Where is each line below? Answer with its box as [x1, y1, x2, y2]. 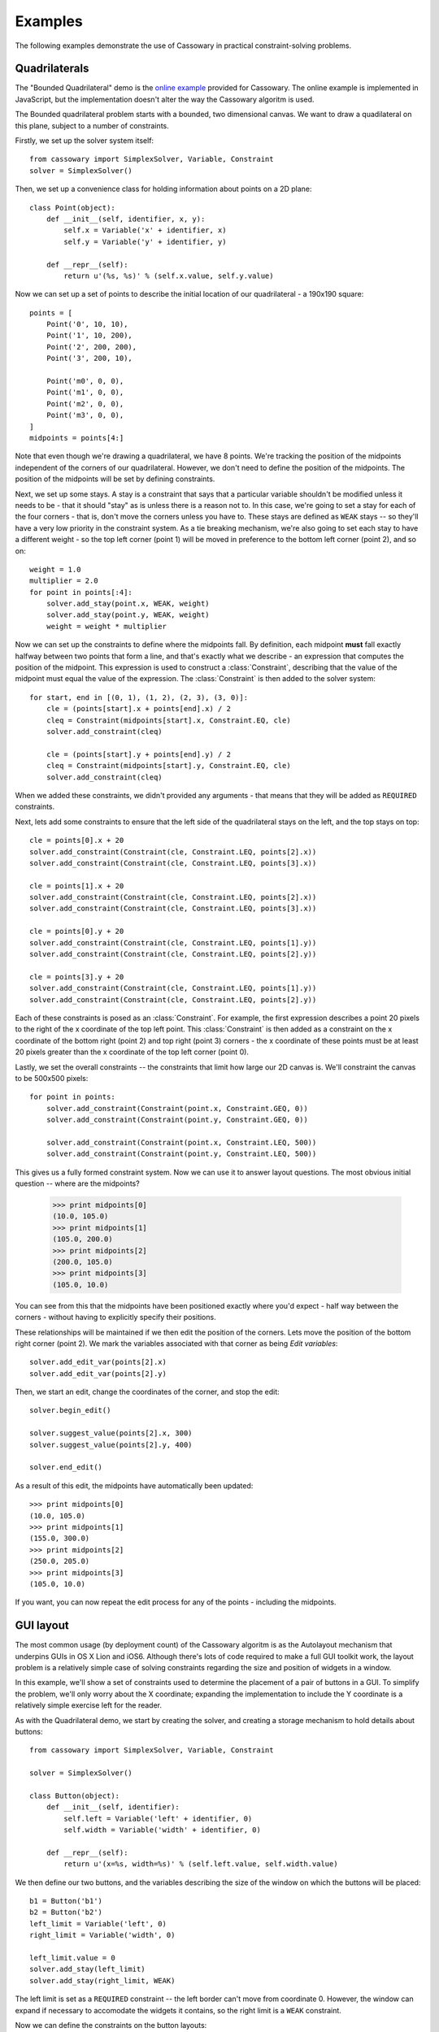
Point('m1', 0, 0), [46, 388, 124, 397]
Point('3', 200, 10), [46, 354, 133, 363]
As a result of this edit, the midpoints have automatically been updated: [15, 1480, 254, 1491]
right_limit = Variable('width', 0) [29, 1930, 176, 1940]
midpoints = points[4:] [29, 433, 124, 442]
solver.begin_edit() [29, 1406, 111, 1415]
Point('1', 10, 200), [46, 331, 133, 341]
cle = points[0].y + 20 [29, 927, 124, 936]
